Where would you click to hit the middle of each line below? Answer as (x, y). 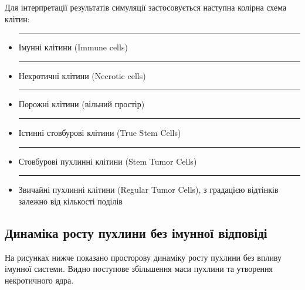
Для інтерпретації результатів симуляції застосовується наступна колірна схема (146, 7)
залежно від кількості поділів (70, 201)
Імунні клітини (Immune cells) (73, 47)
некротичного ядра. (39, 280)
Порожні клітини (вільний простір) (82, 104)
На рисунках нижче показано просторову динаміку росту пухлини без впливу (143, 257)
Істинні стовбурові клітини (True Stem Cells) (100, 132)
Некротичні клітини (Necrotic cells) (82, 75)
